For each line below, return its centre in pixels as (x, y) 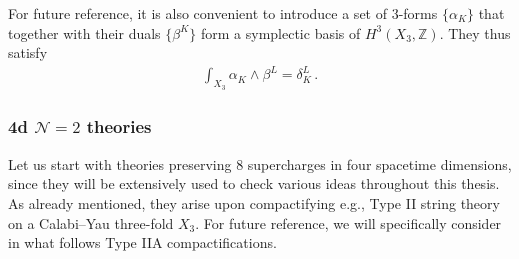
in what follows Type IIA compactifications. (142, 242)
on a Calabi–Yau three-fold (91, 222)
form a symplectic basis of (280, 32)
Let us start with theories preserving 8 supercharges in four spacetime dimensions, (260, 163)
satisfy (28, 52)
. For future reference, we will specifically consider (348, 222)
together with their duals (84, 32)
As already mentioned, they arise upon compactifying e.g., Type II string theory (254, 202)
